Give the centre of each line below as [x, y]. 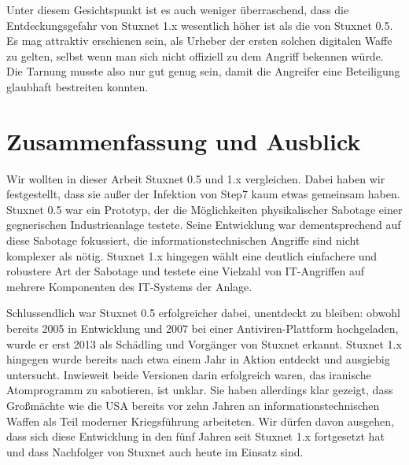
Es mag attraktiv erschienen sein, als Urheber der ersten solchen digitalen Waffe [199, 41]
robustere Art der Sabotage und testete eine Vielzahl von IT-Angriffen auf [185, 271]
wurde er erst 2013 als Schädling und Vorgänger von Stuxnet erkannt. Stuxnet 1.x [204, 343]
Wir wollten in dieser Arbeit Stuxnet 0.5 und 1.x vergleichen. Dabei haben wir [196, 178]
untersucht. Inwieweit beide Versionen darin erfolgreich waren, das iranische [189, 374]
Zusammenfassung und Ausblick [184, 140]
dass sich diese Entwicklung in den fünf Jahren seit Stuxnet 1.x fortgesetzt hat [195, 436]
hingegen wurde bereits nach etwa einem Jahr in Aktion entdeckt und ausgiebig [198, 359]
